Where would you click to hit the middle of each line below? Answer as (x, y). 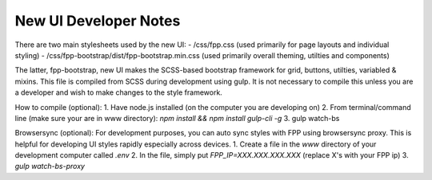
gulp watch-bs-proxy (50, 166)
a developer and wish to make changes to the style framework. (119, 92)
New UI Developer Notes (98, 21)
